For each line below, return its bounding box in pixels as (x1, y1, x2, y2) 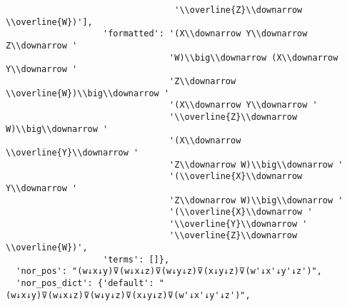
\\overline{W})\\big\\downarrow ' (6, 88, 170, 98)
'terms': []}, (103, 254, 170, 265)
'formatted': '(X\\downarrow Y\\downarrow (103, 29, 308, 39)
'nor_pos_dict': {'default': (16, 278, 154, 289)
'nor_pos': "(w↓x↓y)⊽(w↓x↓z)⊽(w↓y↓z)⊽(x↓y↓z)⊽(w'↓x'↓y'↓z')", (16, 266, 322, 277)
